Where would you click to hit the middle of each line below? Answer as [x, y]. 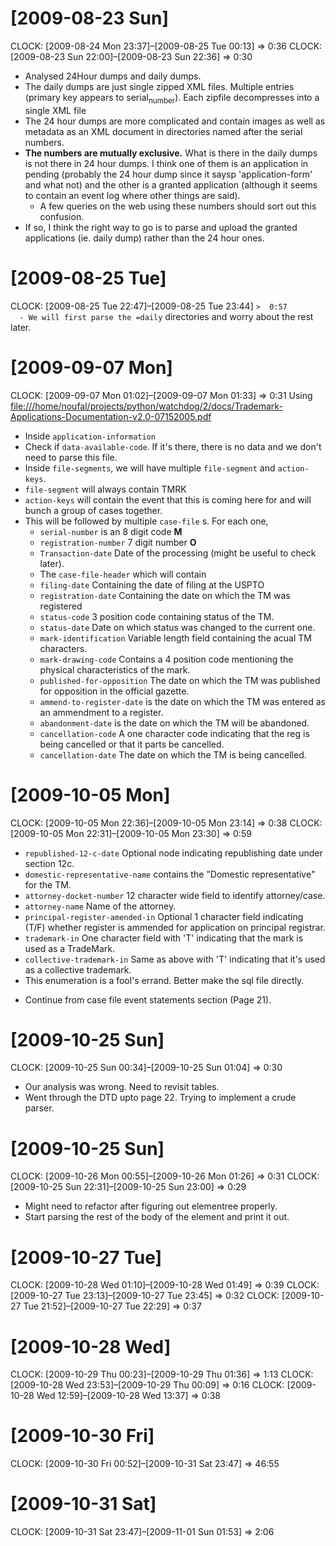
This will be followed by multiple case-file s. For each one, [146, 521]
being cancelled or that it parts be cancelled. [132, 744]
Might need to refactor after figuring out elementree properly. [151, 1206]
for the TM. [48, 884]
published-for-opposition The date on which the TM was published [180, 680]
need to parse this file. [71, 457]
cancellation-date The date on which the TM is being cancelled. [173, 754]
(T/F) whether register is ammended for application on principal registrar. [175, 927]
